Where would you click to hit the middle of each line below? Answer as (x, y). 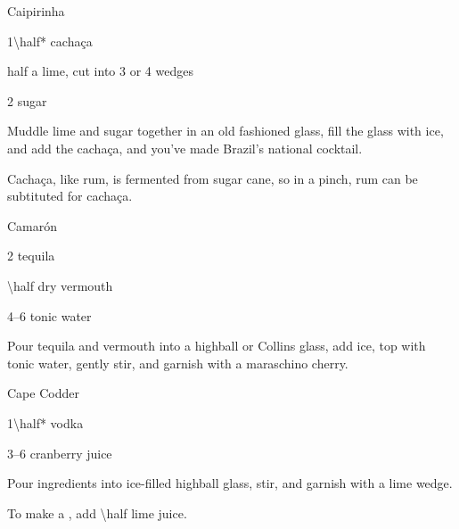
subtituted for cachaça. (70, 196)
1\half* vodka (45, 422)
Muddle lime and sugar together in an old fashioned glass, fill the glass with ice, (225, 131)
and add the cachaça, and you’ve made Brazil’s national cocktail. (185, 148)
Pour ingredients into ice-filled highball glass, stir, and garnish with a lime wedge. (230, 483)
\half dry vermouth (60, 285)
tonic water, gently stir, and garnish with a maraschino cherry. (178, 363)
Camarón (33, 225)
